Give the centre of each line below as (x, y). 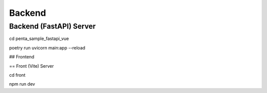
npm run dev (22, 84)
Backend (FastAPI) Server (52, 26)
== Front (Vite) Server (32, 66)
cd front (17, 75)
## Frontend (22, 57)
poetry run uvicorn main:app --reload (47, 47)
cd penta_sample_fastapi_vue (39, 39)
